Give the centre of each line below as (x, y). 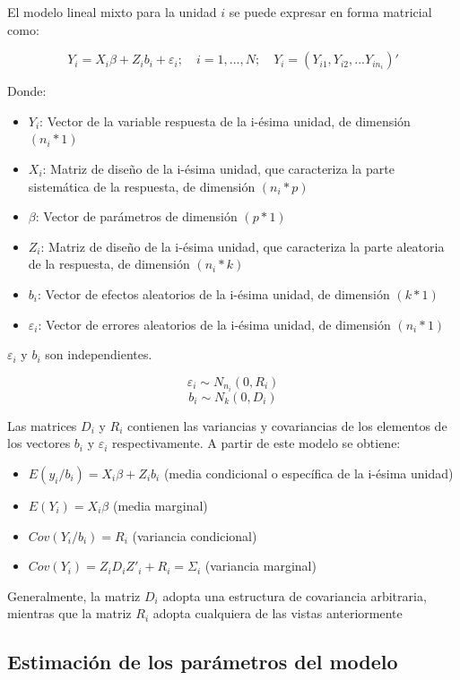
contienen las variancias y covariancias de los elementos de (287, 425)
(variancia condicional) (195, 535)
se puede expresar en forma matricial (330, 12)
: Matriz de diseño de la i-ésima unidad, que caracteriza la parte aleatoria (243, 246)
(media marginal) (160, 505)
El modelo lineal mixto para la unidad (112, 12)
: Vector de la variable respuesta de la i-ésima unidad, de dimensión (225, 121)
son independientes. (99, 354)
